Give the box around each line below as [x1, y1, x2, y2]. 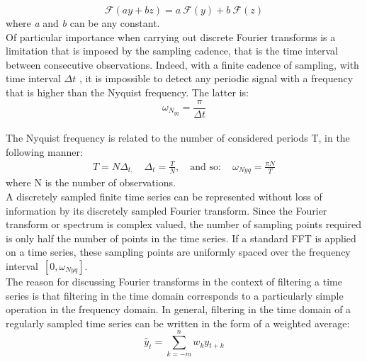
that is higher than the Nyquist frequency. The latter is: [6, 84, 249, 99]
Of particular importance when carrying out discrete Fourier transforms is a [6, 29, 336, 44]
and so [190, 162, 219, 172]
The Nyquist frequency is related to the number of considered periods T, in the [6, 130, 350, 145]
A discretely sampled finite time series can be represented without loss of [6, 189, 322, 203]
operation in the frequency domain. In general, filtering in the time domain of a [6, 302, 351, 317]
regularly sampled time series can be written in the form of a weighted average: [6, 315, 350, 330]
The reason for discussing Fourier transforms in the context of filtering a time [6, 273, 342, 288]
